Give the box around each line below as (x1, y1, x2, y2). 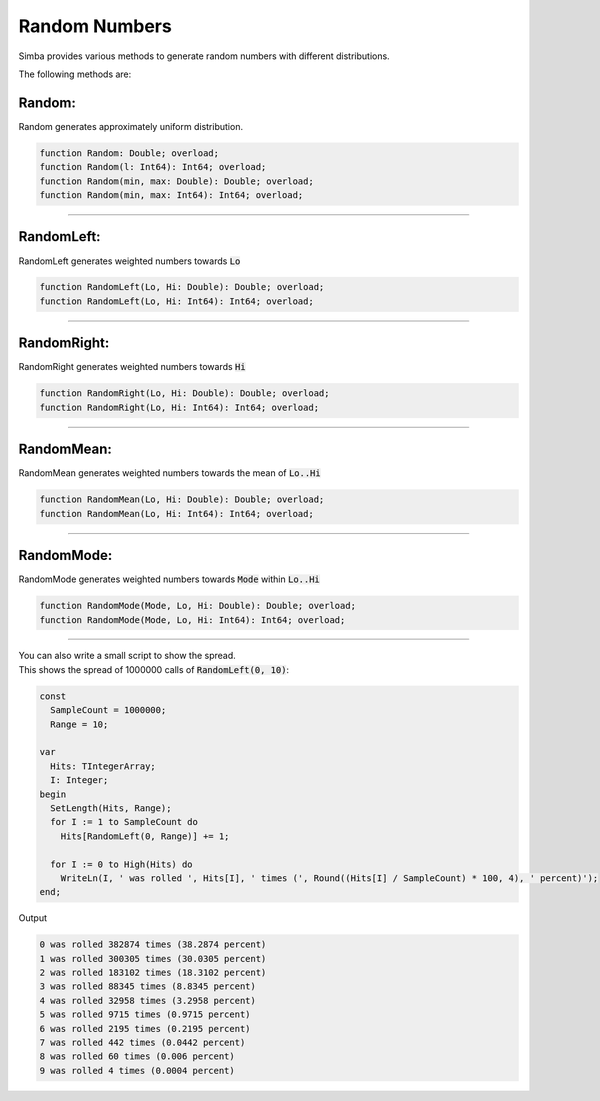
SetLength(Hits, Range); (50, 802, 172, 814)
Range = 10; (50, 718, 109, 730)
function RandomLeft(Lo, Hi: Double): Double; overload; (39, 281, 325, 293)
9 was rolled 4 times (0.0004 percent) (39, 1065, 235, 1076)
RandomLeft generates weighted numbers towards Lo (18, 255, 241, 267)
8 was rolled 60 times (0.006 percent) (39, 1051, 235, 1062)
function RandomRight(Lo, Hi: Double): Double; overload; (39, 388, 330, 399)
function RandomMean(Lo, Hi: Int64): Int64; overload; (39, 508, 314, 519)
